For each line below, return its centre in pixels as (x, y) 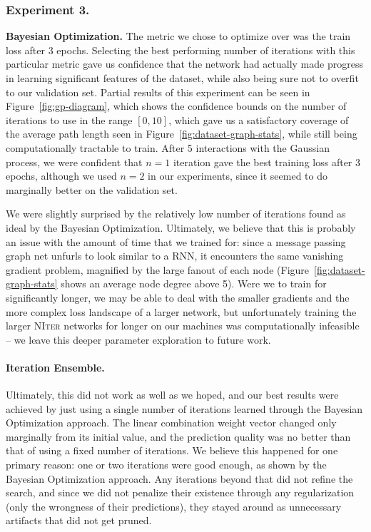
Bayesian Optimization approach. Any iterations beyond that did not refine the (179, 478)
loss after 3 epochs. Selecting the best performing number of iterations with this (181, 50)
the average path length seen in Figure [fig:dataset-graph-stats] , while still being (182, 134)
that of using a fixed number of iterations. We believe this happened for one (172, 450)
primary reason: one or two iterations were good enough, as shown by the (166, 465)
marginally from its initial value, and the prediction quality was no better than (178, 436)
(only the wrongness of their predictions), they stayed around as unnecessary (174, 506)
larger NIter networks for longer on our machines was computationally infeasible (183, 326)
